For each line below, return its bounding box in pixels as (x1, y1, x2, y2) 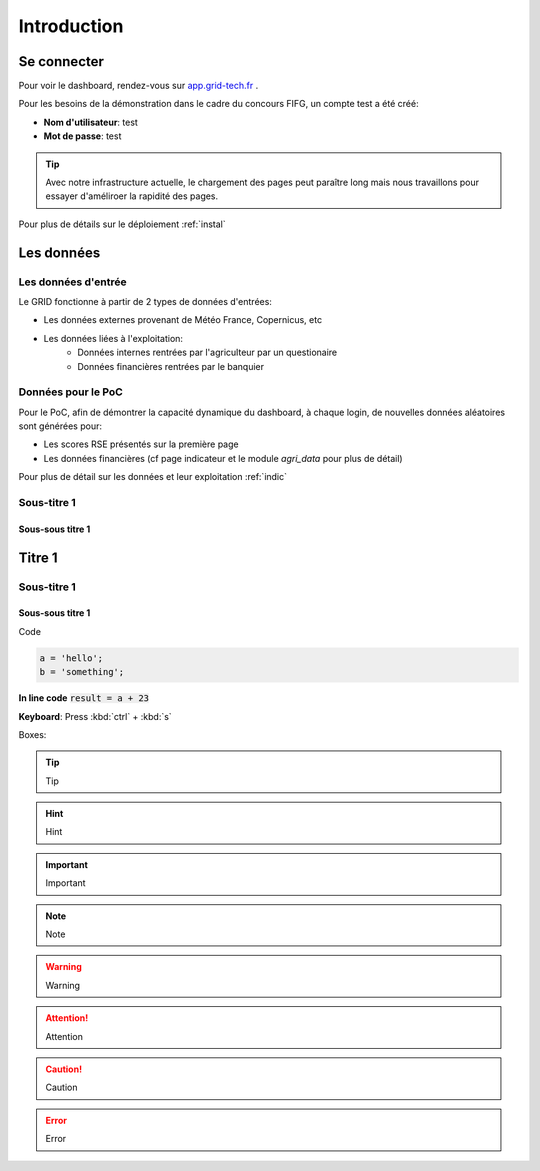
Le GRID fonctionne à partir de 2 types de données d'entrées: (18, 295, 272, 307)
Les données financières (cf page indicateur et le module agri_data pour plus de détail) (43, 452, 404, 464)
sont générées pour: (18, 420, 102, 432)
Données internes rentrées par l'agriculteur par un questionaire (77, 346, 338, 359)
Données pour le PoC (18, 385, 124, 399)
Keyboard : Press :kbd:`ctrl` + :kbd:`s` (18, 710, 172, 722)
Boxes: (18, 728, 47, 740)
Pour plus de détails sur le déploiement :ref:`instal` (18, 218, 227, 230)
